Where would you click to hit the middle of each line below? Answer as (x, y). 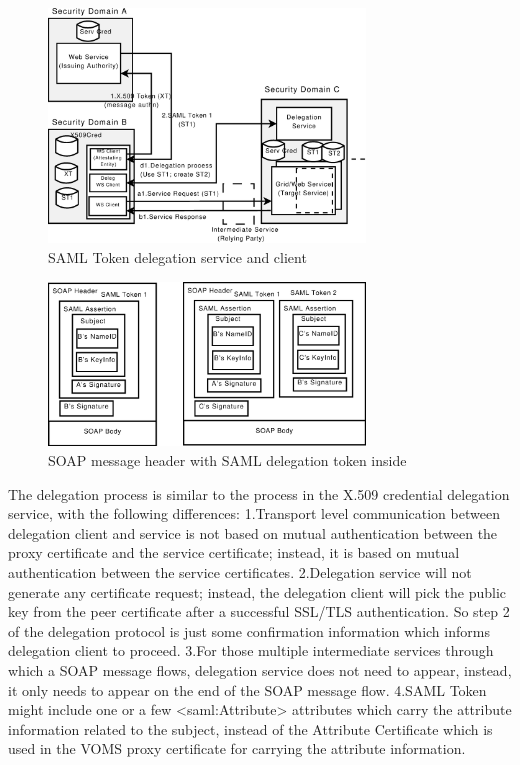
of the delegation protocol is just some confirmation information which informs (249, 630)
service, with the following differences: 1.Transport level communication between (254, 513)
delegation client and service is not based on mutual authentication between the (253, 532)
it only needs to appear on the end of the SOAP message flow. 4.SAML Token (247, 689)
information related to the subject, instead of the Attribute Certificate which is (250, 728)
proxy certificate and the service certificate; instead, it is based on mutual (234, 552)
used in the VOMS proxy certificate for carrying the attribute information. (237, 748)
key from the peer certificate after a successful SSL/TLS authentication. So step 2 (259, 611)
